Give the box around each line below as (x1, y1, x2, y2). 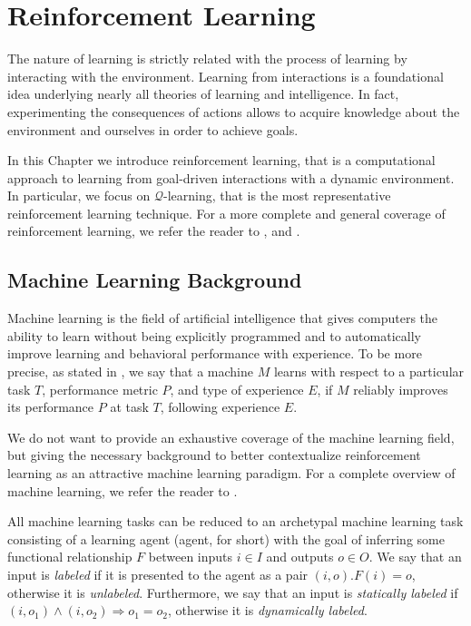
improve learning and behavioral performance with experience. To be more (7, 344, 422, 363)
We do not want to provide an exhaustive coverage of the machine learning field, (7, 427, 455, 446)
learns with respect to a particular (273, 362, 465, 381)
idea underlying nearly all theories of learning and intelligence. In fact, (7, 84, 399, 103)
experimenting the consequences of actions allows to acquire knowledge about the (7, 102, 460, 121)
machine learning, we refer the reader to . (7, 481, 238, 500)
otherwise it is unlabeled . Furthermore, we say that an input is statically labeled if (7, 582, 458, 602)
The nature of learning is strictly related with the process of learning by (7, 49, 407, 68)
